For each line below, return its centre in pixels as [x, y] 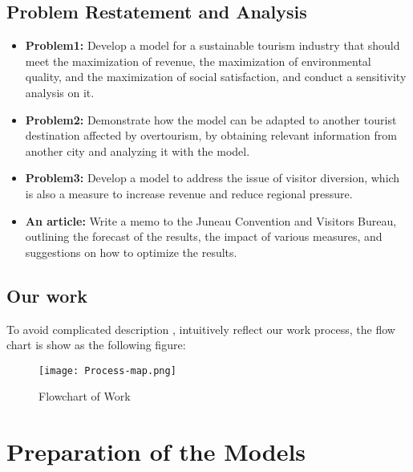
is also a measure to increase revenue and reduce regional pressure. [189, 193]
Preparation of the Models [156, 452]
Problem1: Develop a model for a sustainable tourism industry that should [213, 45]
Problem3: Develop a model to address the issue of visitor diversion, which [213, 178]
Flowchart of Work [85, 396]
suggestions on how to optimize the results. [131, 252]
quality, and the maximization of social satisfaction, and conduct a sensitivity [216, 77]
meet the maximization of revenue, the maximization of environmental [198, 61]
